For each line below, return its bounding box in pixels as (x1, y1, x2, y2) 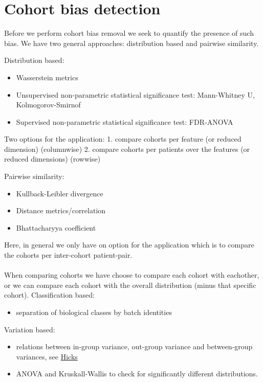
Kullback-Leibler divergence (16, 188, 103, 198)
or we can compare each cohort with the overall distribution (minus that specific (4, 279, 256, 290)
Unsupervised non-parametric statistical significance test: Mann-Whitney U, (16, 89, 255, 100)
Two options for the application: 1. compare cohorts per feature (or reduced (4, 133, 242, 144)
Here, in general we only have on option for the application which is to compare (4, 239, 254, 250)
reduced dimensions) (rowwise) (4, 153, 101, 164)
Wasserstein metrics (16, 72, 78, 82)
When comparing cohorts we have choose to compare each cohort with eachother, (4, 269, 259, 280)
